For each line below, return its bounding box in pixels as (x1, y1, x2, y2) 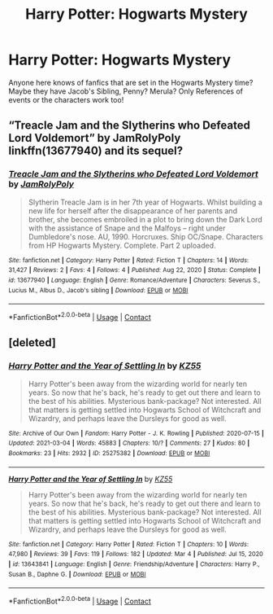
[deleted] (8, 336, 57, 350)
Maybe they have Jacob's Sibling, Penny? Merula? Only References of (8, 86, 244, 96)
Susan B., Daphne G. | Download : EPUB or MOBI (8, 570, 146, 578)
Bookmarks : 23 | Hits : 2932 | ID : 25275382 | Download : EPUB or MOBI (8, 449, 210, 457)
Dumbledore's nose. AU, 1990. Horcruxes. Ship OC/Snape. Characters (28, 231, 264, 241)
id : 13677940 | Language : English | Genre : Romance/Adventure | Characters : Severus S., (8, 276, 261, 284)
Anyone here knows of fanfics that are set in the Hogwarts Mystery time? (8, 77, 253, 87)
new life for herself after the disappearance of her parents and (28, 205, 238, 216)
